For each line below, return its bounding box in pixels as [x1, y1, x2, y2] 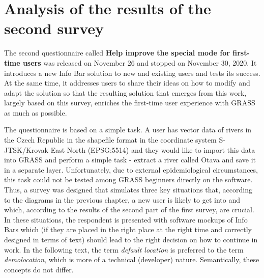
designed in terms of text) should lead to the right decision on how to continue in [4, 234, 258, 244]
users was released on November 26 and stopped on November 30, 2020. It [22, 57, 257, 68]
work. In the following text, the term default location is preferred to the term [4, 244, 244, 255]
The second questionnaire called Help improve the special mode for [4, 47, 230, 58]
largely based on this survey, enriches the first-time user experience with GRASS [4, 97, 255, 108]
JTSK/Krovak [4, 144, 48, 155]
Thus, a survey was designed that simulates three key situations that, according [4, 184, 252, 195]
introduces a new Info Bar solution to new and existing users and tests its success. [4, 67, 260, 78]
